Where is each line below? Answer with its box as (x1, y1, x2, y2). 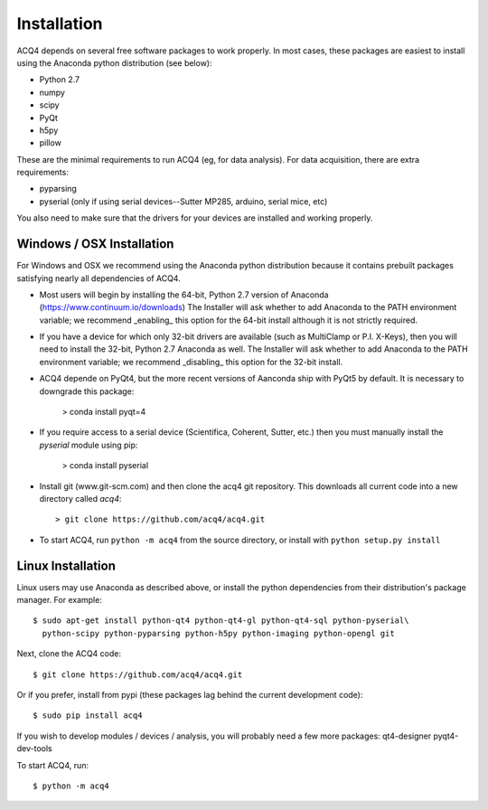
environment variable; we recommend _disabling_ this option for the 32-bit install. (39, 356, 343, 367)
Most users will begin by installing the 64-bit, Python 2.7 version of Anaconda (39, 289, 329, 300)
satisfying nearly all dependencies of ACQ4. (16, 272, 181, 284)
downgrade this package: (39, 385, 135, 397)
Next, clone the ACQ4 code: (16, 648, 122, 659)
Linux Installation (16, 558, 117, 573)
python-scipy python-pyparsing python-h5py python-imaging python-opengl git (42, 628, 395, 638)
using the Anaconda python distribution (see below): (16, 57, 212, 68)
